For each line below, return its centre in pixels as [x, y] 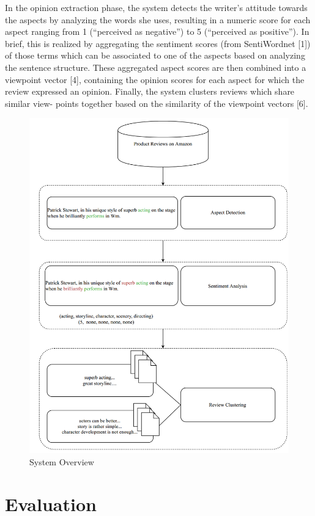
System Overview [62, 461]
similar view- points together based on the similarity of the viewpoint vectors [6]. [157, 103]
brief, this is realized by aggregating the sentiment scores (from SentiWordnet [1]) [158, 43]
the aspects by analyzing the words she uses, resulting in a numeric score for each [158, 19]
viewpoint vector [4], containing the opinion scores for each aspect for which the [155, 79]
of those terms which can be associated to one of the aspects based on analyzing [155, 55]
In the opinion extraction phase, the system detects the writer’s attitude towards [156, 7]
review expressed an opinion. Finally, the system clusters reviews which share [150, 91]
